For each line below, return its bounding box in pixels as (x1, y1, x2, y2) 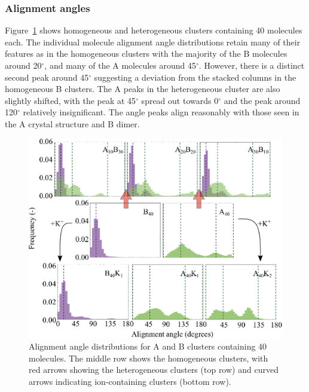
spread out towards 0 (141, 94, 219, 106)
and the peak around (224, 94, 301, 106)
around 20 (5, 59, 42, 71)
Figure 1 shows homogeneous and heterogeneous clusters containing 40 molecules (5, 24, 302, 36)
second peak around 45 (5, 71, 89, 83)
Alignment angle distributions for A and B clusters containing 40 (29, 340, 267, 353)
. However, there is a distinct (198, 59, 305, 71)
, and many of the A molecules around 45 (44, 59, 197, 71)
